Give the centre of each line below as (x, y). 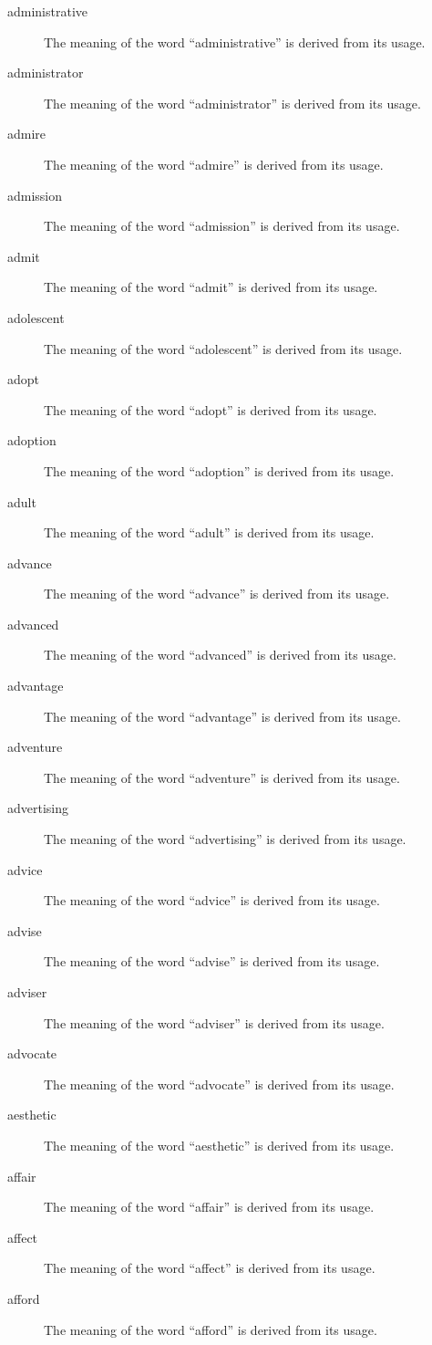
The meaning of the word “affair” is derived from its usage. (209, 1207)
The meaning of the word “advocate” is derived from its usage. (219, 1084)
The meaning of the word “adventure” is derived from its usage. (222, 777)
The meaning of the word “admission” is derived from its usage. (222, 226)
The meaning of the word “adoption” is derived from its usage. (219, 470)
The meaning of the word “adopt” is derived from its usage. (211, 409)
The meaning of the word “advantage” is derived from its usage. (222, 716)
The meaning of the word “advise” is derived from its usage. (212, 961)
